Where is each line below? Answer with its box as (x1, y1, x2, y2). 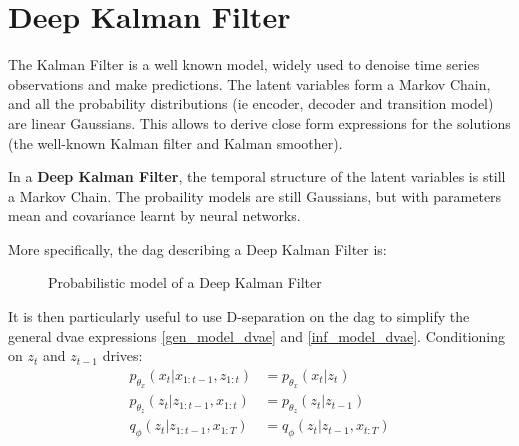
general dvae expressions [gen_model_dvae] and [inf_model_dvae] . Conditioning (8, 325, 506, 346)
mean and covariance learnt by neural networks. (8, 205, 301, 226)
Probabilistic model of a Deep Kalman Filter (48, 272, 322, 293)
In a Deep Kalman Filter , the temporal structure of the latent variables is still (8, 166, 506, 187)
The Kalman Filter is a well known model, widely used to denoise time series (8, 54, 480, 75)
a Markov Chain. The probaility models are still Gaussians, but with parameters (8, 185, 502, 206)
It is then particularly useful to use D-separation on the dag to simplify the (8, 306, 470, 327)
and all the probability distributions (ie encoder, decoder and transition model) (8, 93, 494, 114)
